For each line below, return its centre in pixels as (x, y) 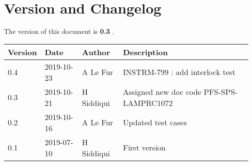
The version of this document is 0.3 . (59, 31)
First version (144, 148)
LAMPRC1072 (148, 103)
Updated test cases (155, 122)
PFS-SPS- (221, 91)
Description (145, 52)
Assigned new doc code (162, 91)
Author (96, 52)
